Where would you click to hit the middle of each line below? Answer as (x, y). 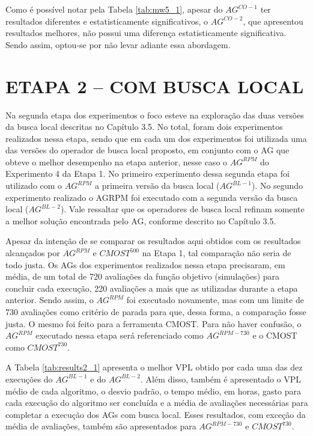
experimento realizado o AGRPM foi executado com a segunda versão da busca (152, 197)
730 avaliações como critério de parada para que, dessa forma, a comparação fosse (156, 312)
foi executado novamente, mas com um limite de (215, 300)
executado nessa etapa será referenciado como (120, 335)
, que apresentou (273, 21)
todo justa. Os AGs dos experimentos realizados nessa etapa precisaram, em (145, 264)
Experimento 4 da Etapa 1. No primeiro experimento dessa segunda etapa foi (147, 173)
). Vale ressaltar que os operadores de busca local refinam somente (182, 209)
